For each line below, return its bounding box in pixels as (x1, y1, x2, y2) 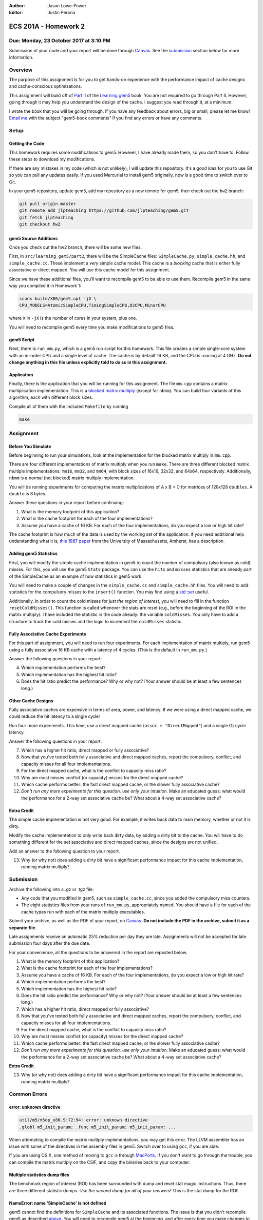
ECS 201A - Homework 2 (9, 22, 85, 31)
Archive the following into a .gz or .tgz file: (9, 886, 94, 892)
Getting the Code (9, 141, 45, 146)
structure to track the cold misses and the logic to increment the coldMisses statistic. (9, 618, 183, 624)
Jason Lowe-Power (47, 3, 87, 8)
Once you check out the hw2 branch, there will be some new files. (9, 244, 142, 250)
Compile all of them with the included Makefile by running (9, 403, 129, 409)
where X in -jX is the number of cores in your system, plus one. (9, 315, 137, 321)
